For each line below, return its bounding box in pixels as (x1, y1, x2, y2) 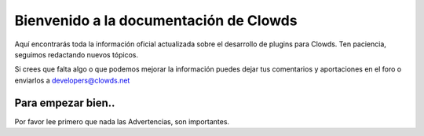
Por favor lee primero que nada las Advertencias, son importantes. (14, 116, 230, 126)
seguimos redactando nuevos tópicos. (14, 50, 139, 59)
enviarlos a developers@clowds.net (14, 75, 130, 85)
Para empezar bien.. (14, 96, 115, 109)
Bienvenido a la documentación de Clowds (14, 12, 298, 29)
